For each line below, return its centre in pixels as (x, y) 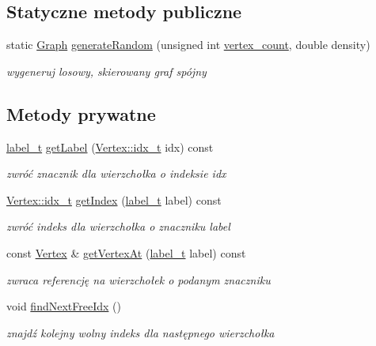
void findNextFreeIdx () (64, 306)
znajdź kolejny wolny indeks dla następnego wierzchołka (141, 332)
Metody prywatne (81, 113)
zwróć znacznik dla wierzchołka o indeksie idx (116, 173)
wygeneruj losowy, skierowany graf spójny (106, 71)
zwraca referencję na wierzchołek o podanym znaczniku (139, 279)
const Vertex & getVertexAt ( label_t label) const (126, 252)
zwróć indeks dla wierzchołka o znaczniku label (118, 226)
